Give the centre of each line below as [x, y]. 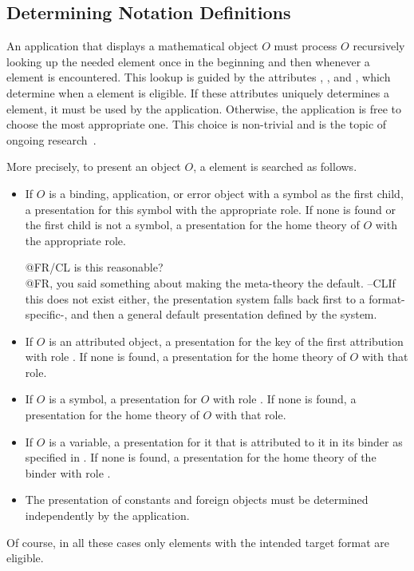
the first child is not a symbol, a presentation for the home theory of [192, 225]
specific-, [46, 314]
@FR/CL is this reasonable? [94, 267]
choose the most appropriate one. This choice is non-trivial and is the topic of [197, 124]
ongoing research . [51, 139]
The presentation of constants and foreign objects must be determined [197, 500]
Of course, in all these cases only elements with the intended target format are [198, 542]
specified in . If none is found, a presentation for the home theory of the [201, 457]
